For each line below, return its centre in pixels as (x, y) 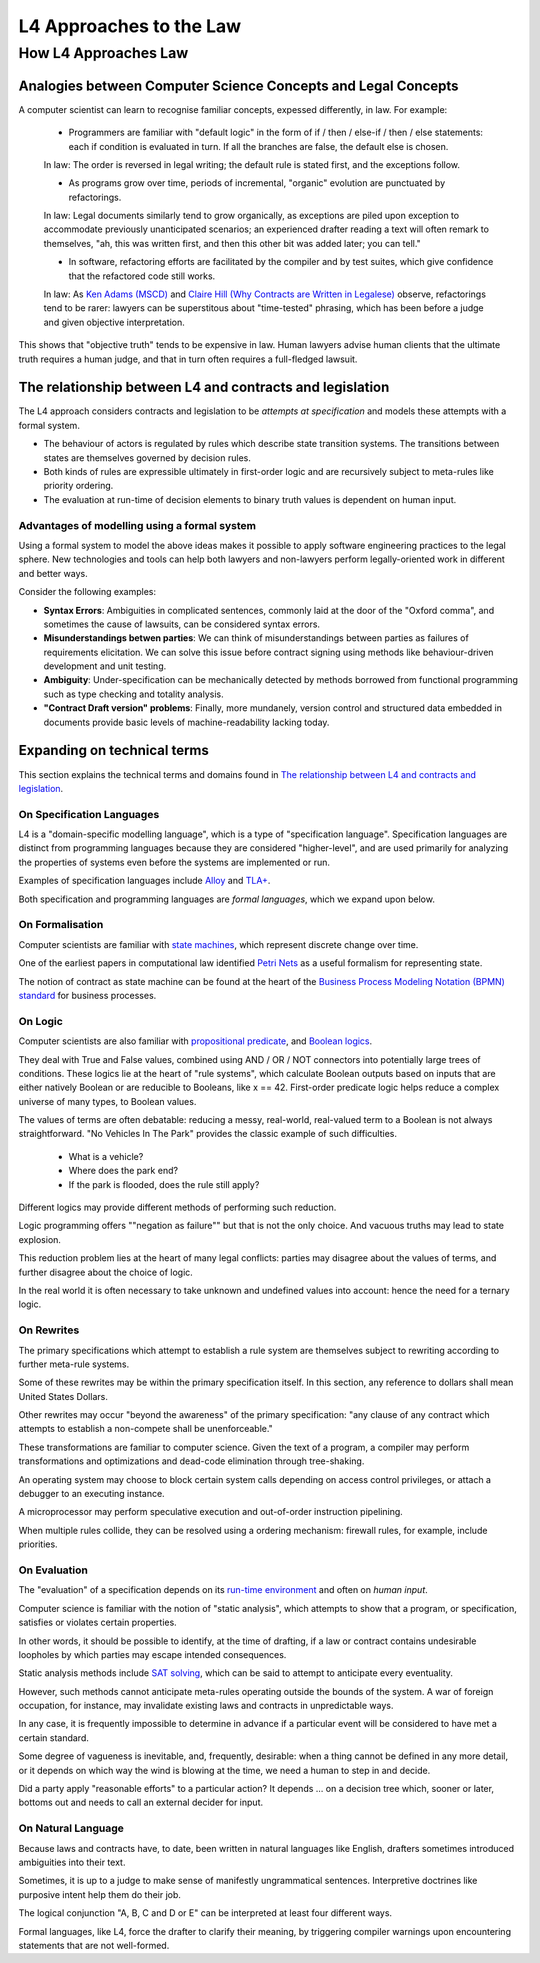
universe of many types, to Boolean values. (107, 1101)
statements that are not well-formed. (94, 1945)
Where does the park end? (123, 1171)
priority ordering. (78, 486)
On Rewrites (49, 1330)
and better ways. (53, 573)
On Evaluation (53, 1570)
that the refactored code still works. (142, 276)
